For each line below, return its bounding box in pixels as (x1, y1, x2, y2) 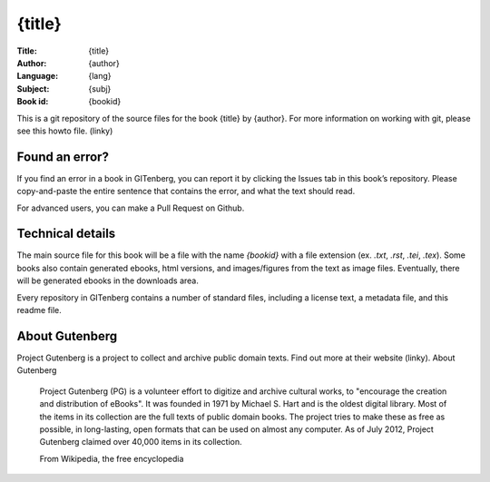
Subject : (16, 83, 50, 94)
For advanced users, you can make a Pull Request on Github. (16, 202, 245, 213)
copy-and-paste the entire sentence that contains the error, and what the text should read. (16, 186, 356, 197)
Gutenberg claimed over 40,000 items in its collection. (39, 437, 242, 448)
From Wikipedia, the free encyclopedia (39, 453, 184, 464)
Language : (16, 71, 59, 82)
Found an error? (16, 149, 109, 164)
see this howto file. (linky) (16, 125, 113, 136)
